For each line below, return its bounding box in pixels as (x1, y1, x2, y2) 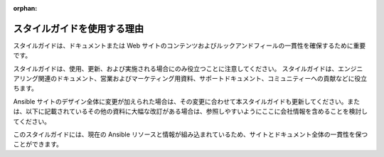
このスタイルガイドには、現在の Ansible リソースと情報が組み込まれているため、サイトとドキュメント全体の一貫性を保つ (13, 130, 368, 139)
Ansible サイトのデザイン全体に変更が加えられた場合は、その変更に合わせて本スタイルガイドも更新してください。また (13, 97, 361, 106)
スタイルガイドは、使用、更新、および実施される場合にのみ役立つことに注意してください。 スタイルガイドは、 (13, 64, 338, 72)
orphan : (13, 4, 38, 12)
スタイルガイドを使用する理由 (13, 22, 144, 35)
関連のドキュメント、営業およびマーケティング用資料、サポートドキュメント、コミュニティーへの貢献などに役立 (38, 75, 368, 83)
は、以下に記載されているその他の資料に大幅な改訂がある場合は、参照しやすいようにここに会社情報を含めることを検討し (13, 107, 368, 116)
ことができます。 (13, 140, 63, 148)
